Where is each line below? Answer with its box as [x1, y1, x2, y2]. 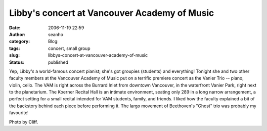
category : [9, 39, 30, 44]
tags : [9, 45, 20, 51]
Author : [9, 31, 26, 37]
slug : [9, 52, 20, 58]
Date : [9, 25, 21, 31]
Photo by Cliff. [9, 119, 38, 125]
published [48, 59, 69, 65]
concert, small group [48, 45, 90, 51]
